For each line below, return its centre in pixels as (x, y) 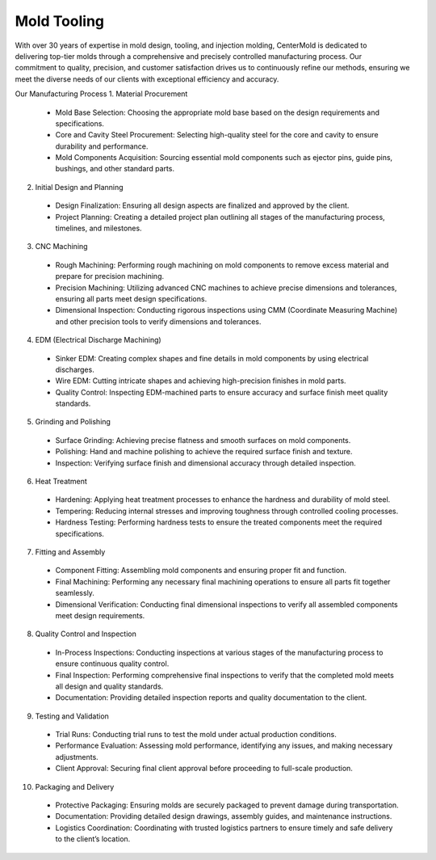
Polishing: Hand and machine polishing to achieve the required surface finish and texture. (204, 452)
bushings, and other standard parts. (115, 169)
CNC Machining (61, 247)
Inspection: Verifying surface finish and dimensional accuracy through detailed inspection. (206, 463)
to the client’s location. (93, 839)
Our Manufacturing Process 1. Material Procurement (101, 94)
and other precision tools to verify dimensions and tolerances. (158, 321)
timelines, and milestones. (99, 228)
